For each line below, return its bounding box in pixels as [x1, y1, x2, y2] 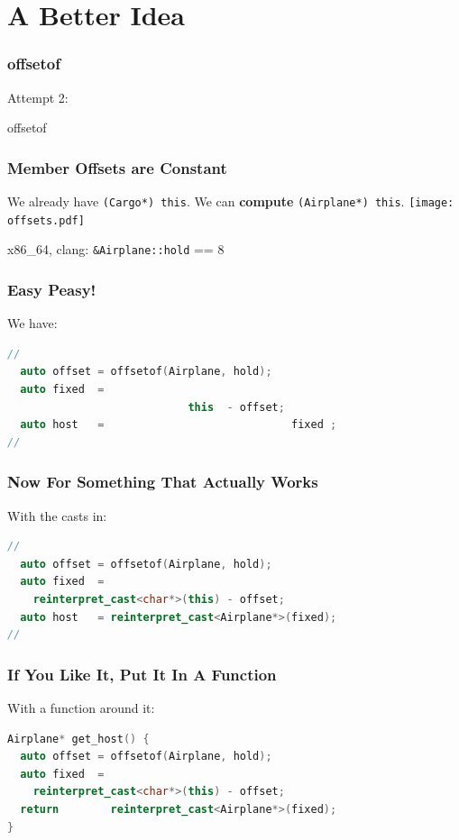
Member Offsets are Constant [7, 156, 227, 178]
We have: [7, 314, 58, 333]
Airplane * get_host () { [7, 732, 150, 745]
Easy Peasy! [7, 278, 96, 300]
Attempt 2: [7, 87, 69, 106]
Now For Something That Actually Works [7, 470, 318, 493]
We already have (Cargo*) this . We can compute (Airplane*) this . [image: [7, 192, 454, 210]
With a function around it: [7, 698, 155, 717]
